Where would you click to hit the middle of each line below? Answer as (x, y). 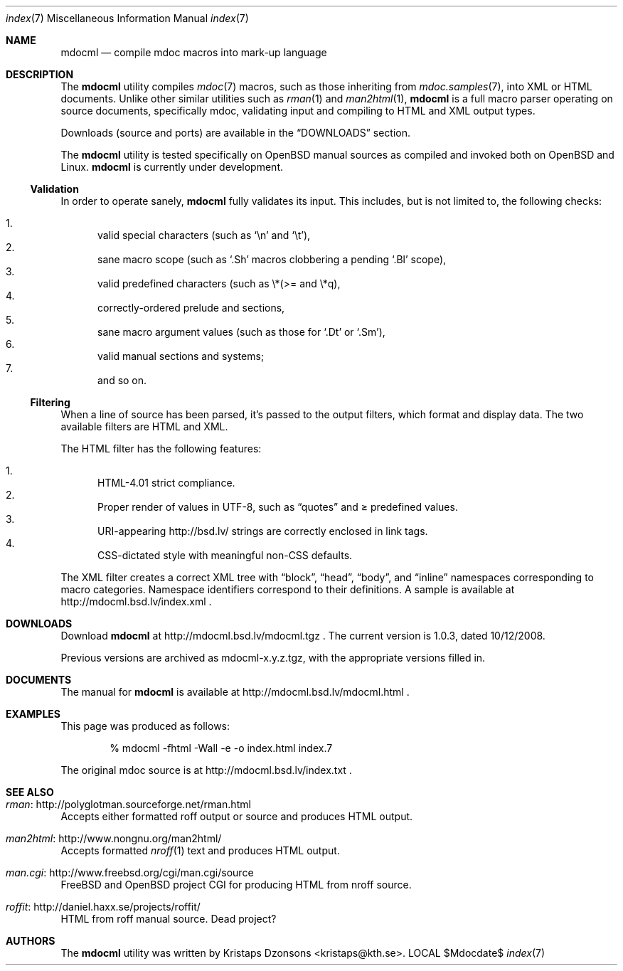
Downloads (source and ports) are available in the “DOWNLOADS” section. (236, 133)
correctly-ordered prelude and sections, (191, 308)
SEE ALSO (30, 792)
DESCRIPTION (40, 74)
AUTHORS (31, 941)
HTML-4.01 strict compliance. (166, 483)
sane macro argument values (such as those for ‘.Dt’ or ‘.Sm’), (241, 332)
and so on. (122, 380)
